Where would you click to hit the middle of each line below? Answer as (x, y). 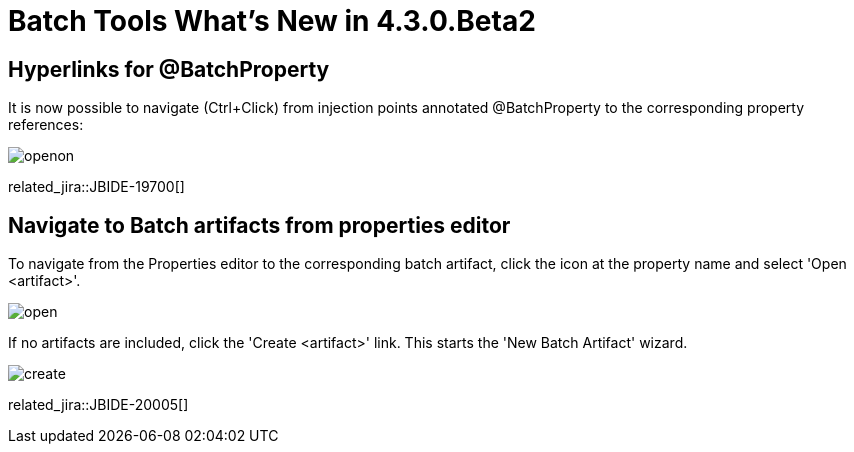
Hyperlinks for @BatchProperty (169, 69)
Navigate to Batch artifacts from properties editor (259, 225)
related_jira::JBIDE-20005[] (98, 405)
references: (46, 125)
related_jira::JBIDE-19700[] (96, 187)
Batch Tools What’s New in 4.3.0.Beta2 (272, 21)
